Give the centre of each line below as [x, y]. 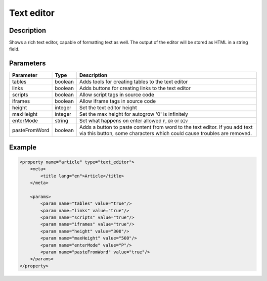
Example [23, 147]
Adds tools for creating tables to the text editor [133, 82]
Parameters [27, 64]
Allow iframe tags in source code [118, 101]
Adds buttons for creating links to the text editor [135, 88]
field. [14, 49]
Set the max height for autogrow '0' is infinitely [134, 114]
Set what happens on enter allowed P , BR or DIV [133, 121]
